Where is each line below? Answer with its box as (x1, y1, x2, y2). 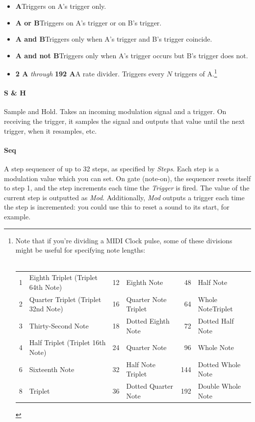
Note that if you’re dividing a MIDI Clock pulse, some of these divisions (15, 235, 232, 245)
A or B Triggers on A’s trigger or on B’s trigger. (15, 17, 162, 27)
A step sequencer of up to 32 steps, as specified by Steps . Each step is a (4, 164, 219, 173)
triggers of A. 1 (174, 67, 217, 79)
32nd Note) (29, 304, 63, 314)
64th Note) (29, 281, 62, 292)
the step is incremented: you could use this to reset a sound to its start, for (4, 202, 229, 212)
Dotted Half (198, 315, 234, 326)
